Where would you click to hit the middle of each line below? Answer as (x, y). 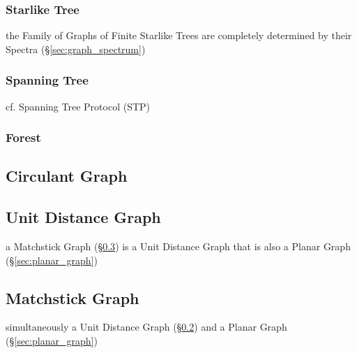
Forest (23, 137)
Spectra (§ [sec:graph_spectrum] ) (76, 49)
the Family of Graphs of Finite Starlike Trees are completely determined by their (179, 35)
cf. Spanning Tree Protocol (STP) (78, 106)
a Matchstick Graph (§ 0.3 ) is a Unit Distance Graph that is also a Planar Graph (178, 246)
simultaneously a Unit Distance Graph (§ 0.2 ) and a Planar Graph (146, 327)
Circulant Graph (67, 176)
